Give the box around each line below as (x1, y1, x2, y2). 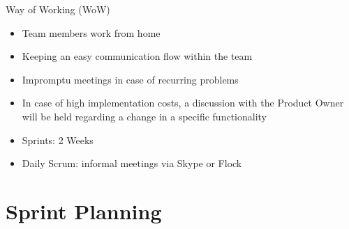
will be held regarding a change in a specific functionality (22, 109, 267, 123)
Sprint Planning (6, 196, 162, 225)
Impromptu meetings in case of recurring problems (22, 72, 239, 86)
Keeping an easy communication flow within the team (22, 49, 253, 63)
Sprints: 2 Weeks (22, 132, 94, 147)
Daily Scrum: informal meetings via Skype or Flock (22, 156, 242, 171)
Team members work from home (22, 25, 161, 40)
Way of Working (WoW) (6, 2, 110, 16)
